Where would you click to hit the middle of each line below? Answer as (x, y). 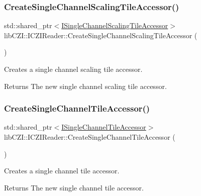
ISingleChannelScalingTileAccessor (115, 25)
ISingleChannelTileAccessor (104, 127)
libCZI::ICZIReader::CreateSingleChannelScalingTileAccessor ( (101, 35)
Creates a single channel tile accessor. (62, 171)
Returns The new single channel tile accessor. (74, 187)
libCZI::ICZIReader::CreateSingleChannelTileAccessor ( (90, 137)
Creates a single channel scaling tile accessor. (73, 69)
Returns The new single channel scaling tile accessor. (85, 86)
